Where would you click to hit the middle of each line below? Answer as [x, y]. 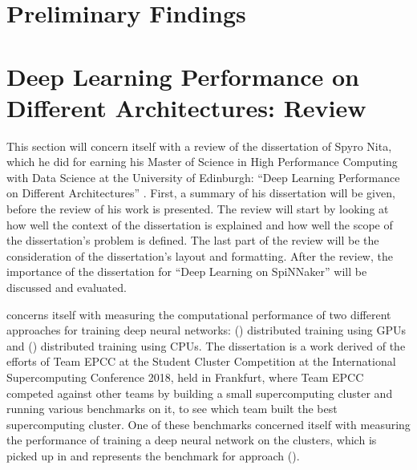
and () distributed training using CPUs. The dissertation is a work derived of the [206, 345]
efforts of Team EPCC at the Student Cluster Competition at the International [201, 361]
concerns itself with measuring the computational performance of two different [199, 314]
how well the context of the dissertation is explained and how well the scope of [200, 224]
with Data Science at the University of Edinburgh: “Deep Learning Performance [203, 177]
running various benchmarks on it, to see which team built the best [172, 409]
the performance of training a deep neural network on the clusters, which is [192, 440]
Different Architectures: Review [186, 107]
